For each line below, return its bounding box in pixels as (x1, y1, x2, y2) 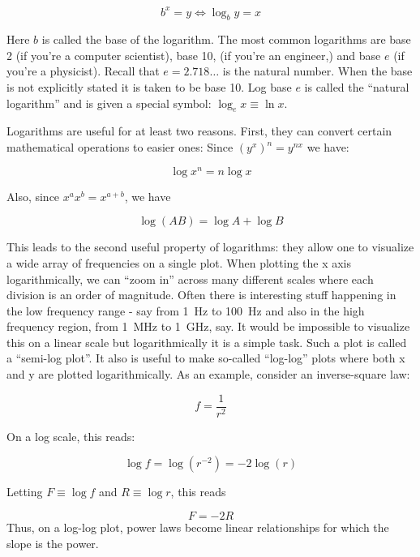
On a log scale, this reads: (6, 427, 135, 444)
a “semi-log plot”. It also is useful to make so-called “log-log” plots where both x (6, 349, 405, 366)
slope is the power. (6, 534, 99, 551)
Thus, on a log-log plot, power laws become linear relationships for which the (6, 518, 389, 535)
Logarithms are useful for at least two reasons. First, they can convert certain (6, 122, 392, 139)
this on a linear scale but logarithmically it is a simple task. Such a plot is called (6, 333, 407, 350)
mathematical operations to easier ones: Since (6, 139, 234, 156)
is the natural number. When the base (222, 62, 413, 79)
